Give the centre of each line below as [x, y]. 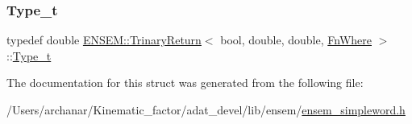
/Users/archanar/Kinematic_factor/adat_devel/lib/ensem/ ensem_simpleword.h [206, 110]
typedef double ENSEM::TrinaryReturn [104, 40]
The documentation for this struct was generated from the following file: [185, 83]
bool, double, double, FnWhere [296, 40]
